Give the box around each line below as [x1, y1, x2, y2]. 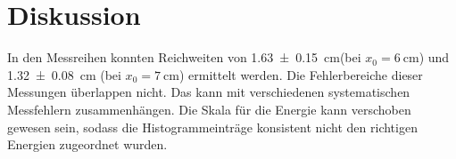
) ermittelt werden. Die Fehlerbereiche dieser [178, 65, 423, 83]
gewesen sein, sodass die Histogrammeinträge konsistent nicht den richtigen [7, 117, 418, 136]
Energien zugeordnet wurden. [7, 135, 168, 154]
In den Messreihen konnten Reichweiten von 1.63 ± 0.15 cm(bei [7, 48, 361, 67]
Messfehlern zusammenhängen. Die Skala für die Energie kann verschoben [7, 99, 411, 118]
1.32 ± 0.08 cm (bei [7, 65, 121, 83]
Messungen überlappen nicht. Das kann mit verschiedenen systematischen [7, 83, 410, 101]
